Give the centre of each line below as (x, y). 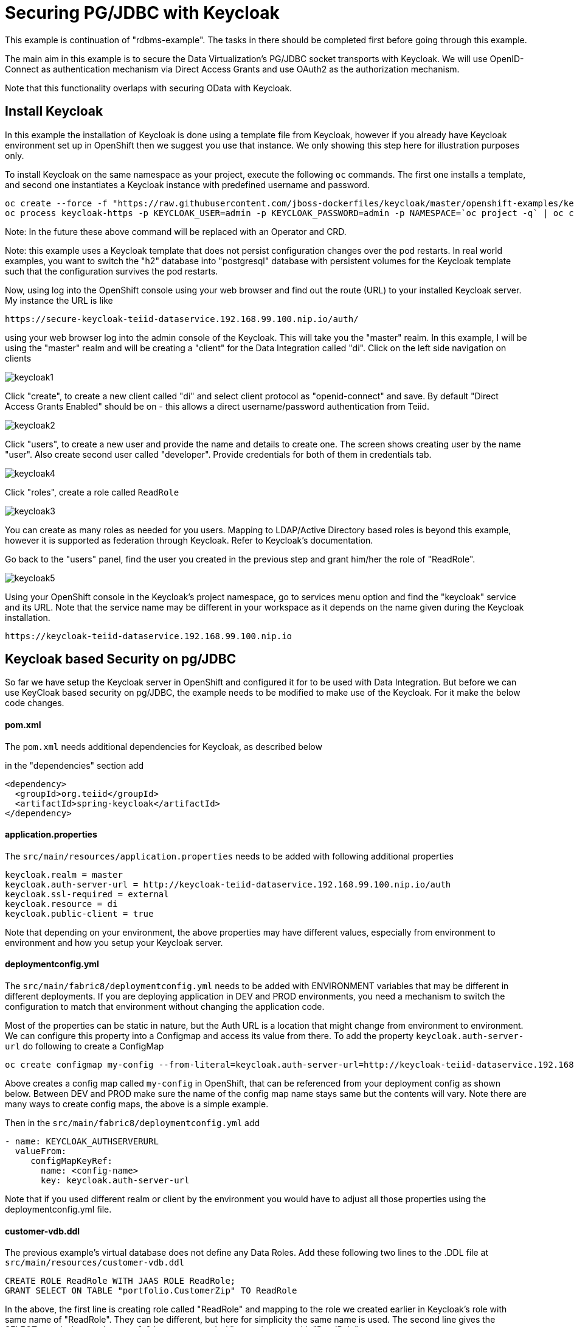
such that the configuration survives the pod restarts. (112, 271)
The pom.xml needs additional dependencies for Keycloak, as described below (164, 746)
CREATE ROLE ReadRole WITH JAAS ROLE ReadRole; (120, 1281)
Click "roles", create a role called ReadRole (92, 492)
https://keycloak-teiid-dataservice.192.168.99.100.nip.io (149, 636)
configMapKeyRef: (72, 1161)
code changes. (35, 703)
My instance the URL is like (59, 300)
